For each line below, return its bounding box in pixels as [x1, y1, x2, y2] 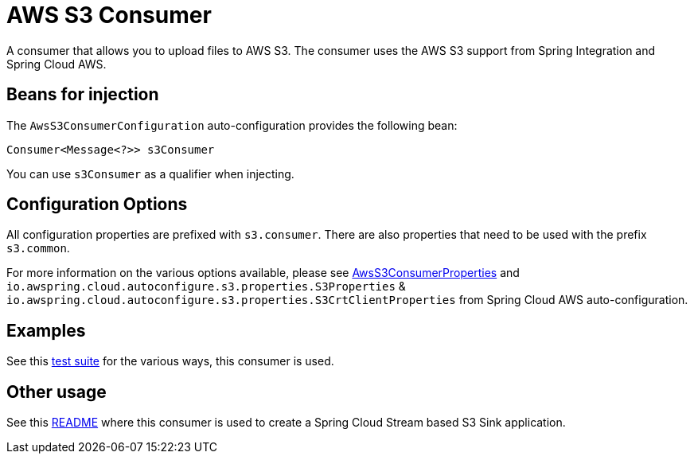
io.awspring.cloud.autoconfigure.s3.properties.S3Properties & [6, 279, 406, 294]
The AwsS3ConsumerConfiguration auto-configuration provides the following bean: [6, 118, 458, 132]
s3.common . [6, 241, 70, 255]
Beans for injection [6, 84, 159, 105]
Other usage [6, 381, 107, 402]
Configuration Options [6, 194, 188, 215]
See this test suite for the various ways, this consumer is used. [6, 354, 334, 368]
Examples [6, 320, 86, 341]
